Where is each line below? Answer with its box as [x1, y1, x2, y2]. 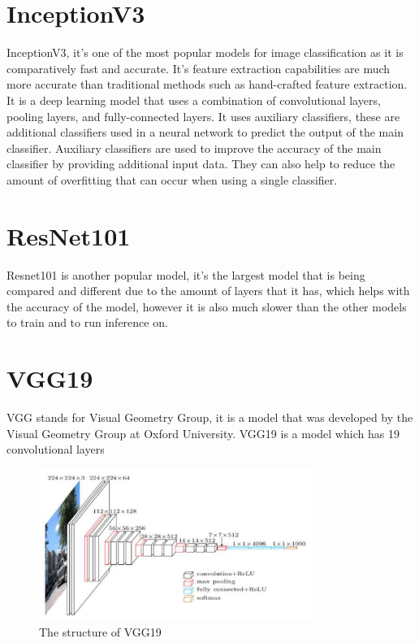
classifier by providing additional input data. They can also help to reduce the [6, 155, 395, 172]
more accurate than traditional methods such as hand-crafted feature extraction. [6, 76, 408, 93]
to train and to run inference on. [6, 314, 168, 331]
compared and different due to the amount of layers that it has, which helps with [6, 282, 410, 299]
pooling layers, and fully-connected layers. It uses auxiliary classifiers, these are [6, 107, 400, 124]
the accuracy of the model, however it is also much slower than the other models [6, 298, 407, 315]
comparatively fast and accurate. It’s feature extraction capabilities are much [6, 59, 391, 76]
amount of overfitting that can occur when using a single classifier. [6, 171, 338, 188]
